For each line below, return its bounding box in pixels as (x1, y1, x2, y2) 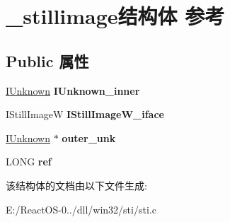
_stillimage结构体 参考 (6, 1, 225, 30)
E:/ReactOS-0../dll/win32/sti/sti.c (6, 201, 156, 216)
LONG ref (6, 154, 52, 169)
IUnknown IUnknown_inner (6, 83, 140, 98)
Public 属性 (6, 49, 89, 71)
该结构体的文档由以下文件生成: (6, 177, 147, 192)
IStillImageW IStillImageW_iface (6, 107, 164, 122)
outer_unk (62, 130, 116, 145)
